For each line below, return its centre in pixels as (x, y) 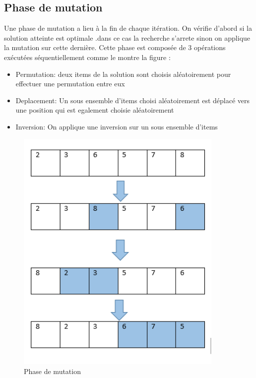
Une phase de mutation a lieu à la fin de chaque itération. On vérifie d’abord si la (128, 28)
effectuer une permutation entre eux (70, 84)
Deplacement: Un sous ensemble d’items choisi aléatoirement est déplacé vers (133, 100)
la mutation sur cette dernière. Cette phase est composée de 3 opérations (115, 47)
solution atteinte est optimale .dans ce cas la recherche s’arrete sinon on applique (127, 37)
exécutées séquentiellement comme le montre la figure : (87, 57)
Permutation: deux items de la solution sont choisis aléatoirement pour (123, 74)
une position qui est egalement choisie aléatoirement (95, 110)
